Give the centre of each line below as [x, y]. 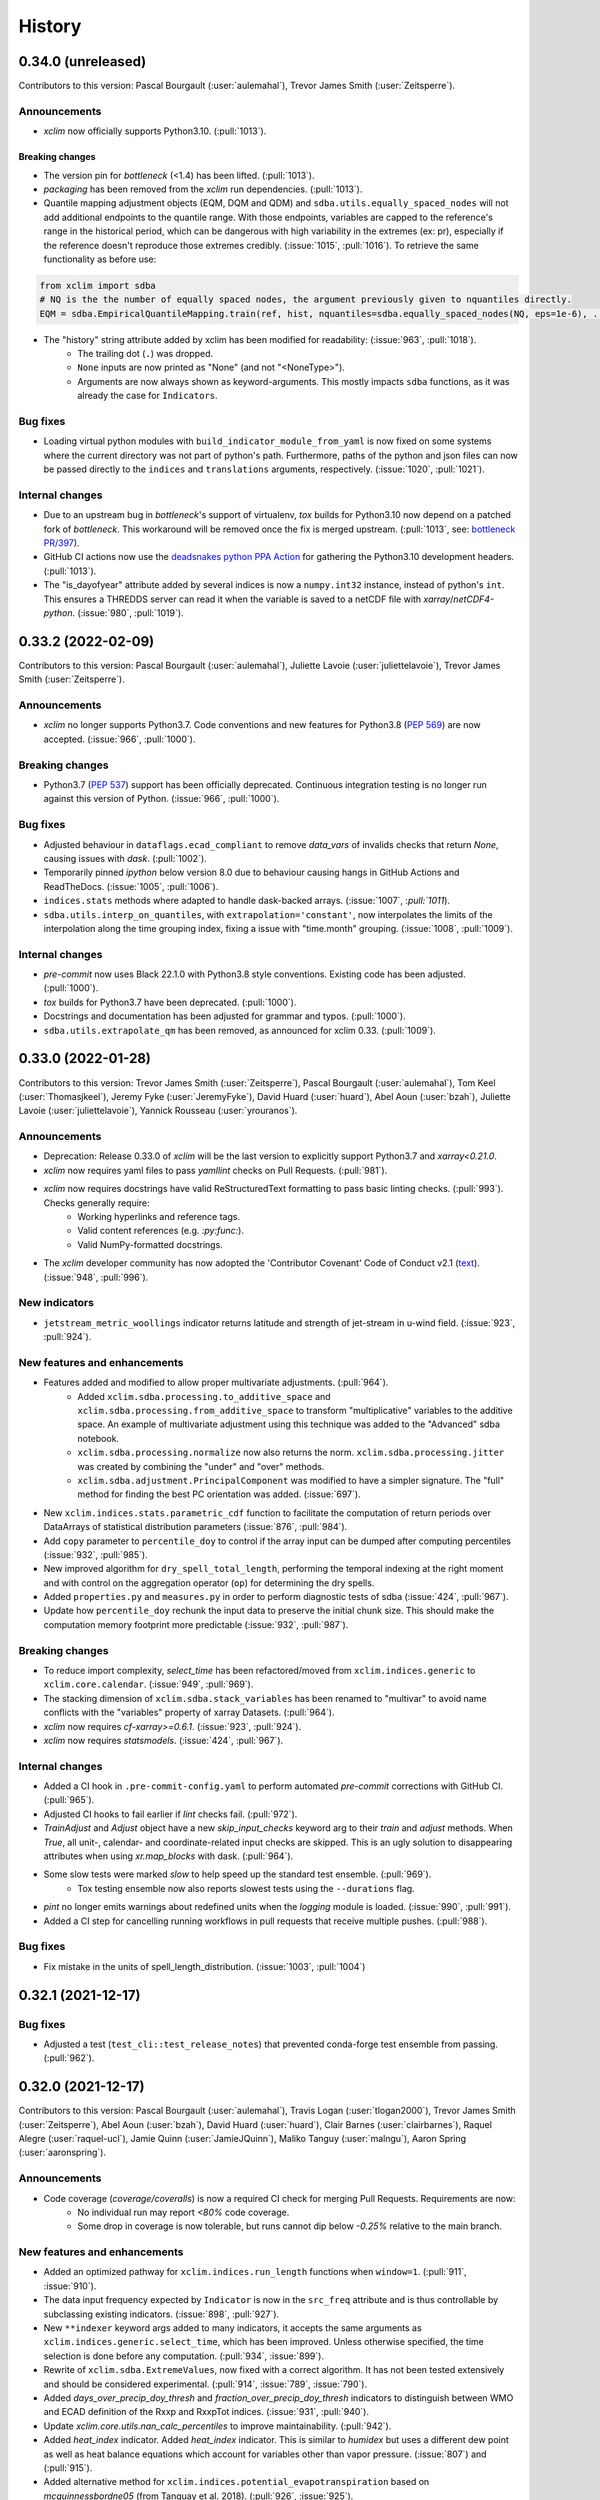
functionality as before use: [100, 259]
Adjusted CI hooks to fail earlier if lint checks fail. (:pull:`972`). [170, 1814]
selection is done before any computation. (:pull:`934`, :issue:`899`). [184, 2356]
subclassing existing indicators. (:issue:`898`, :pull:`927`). [161, 2314]
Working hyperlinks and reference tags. [158, 1216]
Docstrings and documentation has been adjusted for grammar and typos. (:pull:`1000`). [224, 1016]
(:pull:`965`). [69, 1800]
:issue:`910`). [70, 2286]
